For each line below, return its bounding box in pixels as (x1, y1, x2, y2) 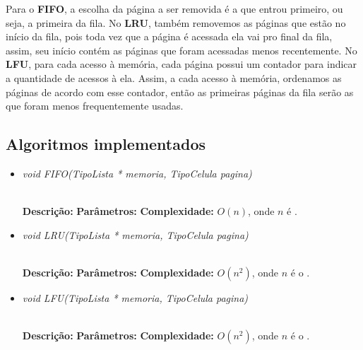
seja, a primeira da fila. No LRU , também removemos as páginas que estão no (6, 15, 346, 30)
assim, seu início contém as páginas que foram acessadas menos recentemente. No (6, 42, 357, 57)
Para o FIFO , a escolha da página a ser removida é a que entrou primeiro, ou (6, 1, 343, 16)
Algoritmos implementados (6, 133, 206, 155)
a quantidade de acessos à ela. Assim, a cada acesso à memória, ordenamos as (6, 70, 342, 85)
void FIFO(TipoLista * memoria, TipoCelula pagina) (22, 165, 252, 180)
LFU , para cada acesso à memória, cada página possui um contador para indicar (6, 57, 357, 71)
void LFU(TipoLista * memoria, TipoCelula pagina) (22, 290, 249, 305)
